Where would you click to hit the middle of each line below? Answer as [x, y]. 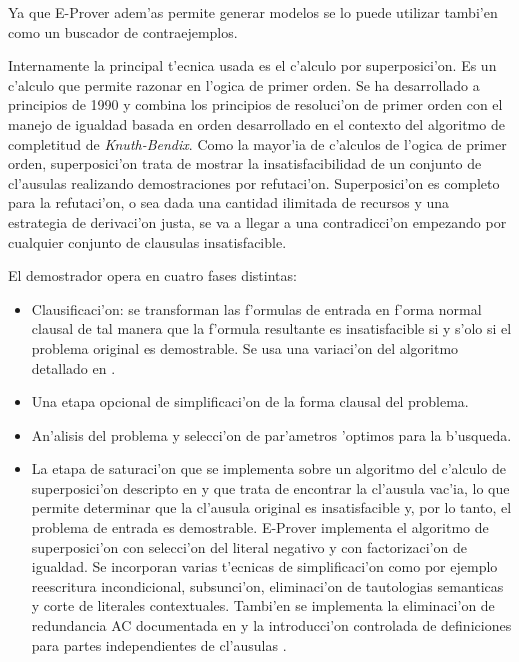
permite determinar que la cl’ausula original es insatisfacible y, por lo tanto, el [271, 507]
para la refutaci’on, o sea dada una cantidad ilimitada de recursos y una [229, 202]
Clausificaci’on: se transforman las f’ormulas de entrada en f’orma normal [256, 308]
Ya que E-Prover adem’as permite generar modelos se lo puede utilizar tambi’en [253, 12]
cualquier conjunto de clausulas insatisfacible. [147, 241]
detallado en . [73, 367]
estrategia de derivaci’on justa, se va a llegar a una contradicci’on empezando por [257, 221]
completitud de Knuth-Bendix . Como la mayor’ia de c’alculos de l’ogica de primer [257, 143]
